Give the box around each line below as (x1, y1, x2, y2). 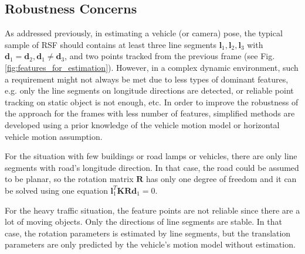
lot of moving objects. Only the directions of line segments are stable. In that (5, 215, 282, 228)
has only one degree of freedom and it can (145, 173, 297, 185)
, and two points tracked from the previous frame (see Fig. (65, 50, 275, 62)
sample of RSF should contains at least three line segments (5, 38, 216, 50)
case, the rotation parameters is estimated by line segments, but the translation (5, 226, 291, 239)
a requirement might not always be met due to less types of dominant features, (5, 73, 289, 85)
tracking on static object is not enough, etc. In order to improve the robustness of (5, 95, 299, 108)
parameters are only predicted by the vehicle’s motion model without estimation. (5, 238, 296, 250)
